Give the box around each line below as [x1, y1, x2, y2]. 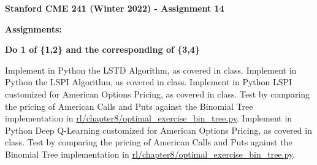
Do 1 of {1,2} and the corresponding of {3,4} [5, 43, 200, 56]
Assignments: [5, 22, 62, 35]
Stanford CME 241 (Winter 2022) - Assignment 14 [5, 2, 224, 14]
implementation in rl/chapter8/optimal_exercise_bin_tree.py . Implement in [5, 112, 292, 125]
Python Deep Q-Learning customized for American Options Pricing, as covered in [5, 123, 312, 136]
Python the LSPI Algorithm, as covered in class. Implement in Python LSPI [5, 75, 292, 88]
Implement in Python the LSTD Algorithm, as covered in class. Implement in [5, 63, 297, 76]
